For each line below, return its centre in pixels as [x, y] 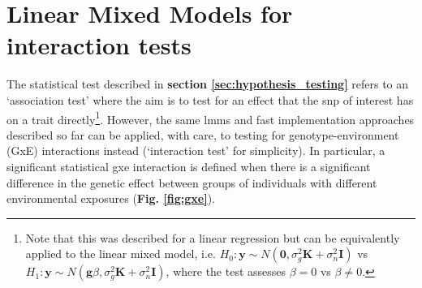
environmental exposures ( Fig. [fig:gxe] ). [111, 198]
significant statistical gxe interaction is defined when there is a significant [189, 166]
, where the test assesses [226, 271]
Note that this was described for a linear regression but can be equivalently [213, 237]
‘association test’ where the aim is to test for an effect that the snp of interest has [210, 99]
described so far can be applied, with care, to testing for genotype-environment [203, 134]
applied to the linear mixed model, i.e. [121, 254]
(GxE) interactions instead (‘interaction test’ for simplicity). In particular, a [196, 150]
